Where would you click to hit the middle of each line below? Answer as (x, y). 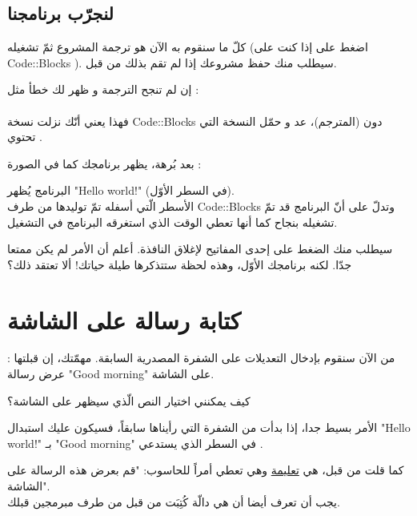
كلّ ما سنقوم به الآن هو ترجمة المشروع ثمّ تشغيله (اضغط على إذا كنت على (188, 47)
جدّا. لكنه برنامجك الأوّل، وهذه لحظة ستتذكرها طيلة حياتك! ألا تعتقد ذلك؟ (180, 264)
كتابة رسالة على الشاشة (124, 319)
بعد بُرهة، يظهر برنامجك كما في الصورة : (104, 163)
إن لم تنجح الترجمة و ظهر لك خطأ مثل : (103, 89)
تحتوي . (25, 137)
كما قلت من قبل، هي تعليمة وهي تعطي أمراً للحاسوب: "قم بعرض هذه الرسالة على (206, 470)
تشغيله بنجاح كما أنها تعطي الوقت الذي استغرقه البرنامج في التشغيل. (172, 222)
